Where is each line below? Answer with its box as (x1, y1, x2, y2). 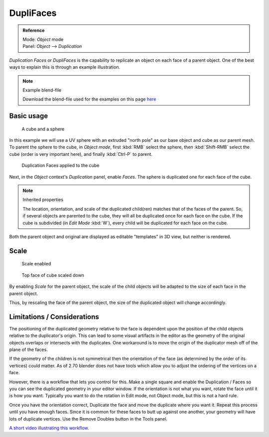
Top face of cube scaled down (21, 272, 85, 278)
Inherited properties (22, 197, 64, 203)
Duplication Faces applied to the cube (21, 162, 100, 169)
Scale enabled (21, 261, 51, 267)
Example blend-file (22, 87, 62, 93)
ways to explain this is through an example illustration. (9, 64, 121, 70)
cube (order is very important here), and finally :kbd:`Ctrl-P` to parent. (9, 151, 153, 157)
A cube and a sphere (21, 126, 65, 132)
